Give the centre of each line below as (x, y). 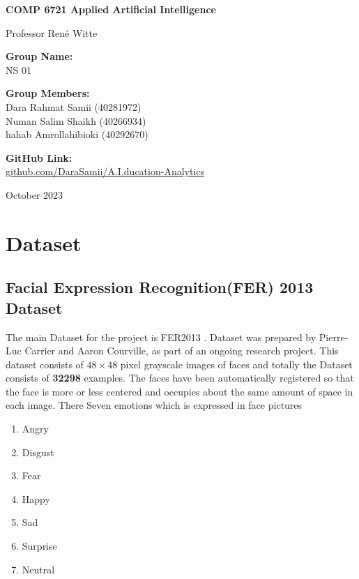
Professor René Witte (52, 32)
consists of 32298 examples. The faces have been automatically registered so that (180, 378)
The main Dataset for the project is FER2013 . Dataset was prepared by (161, 337)
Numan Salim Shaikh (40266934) (76, 120)
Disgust (38, 452)
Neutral (38, 569)
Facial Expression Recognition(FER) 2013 (160, 287)
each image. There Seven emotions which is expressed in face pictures (154, 405)
